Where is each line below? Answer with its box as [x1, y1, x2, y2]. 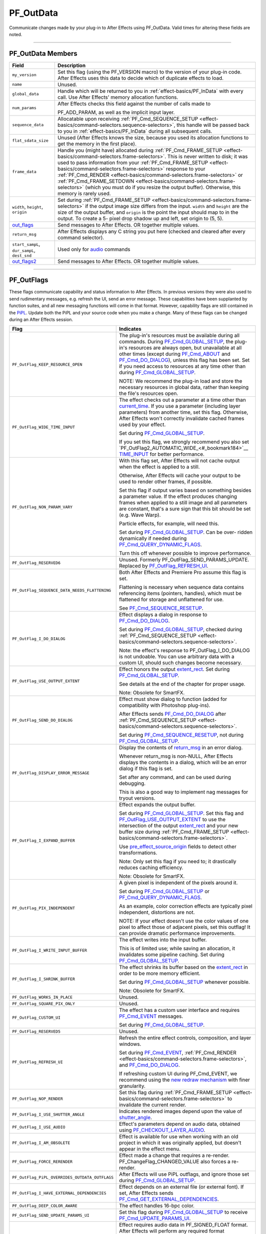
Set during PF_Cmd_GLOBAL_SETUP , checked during [119, 626, 242, 633]
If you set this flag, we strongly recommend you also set [119, 438, 249, 445]
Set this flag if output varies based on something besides [119, 487, 251, 494]
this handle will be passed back [176, 121, 250, 128]
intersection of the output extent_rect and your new [119, 822, 238, 829]
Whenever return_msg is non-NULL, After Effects [119, 753, 233, 760]
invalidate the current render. [119, 1101, 187, 1108]
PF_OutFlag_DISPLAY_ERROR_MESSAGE [12, 770, 90, 775]
